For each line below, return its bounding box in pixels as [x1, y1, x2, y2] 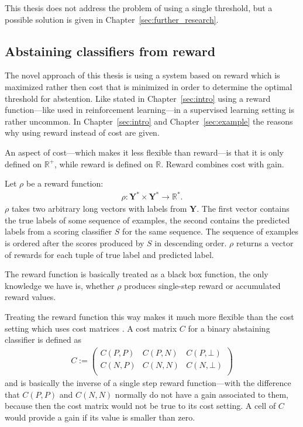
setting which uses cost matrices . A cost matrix [5, 322, 177, 334]
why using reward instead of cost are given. [5, 126, 160, 139]
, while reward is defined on [54, 157, 153, 170]
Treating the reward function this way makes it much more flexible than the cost [5, 311, 294, 323]
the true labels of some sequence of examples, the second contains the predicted [5, 213, 290, 226]
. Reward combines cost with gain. [161, 157, 284, 170]
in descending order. [154, 237, 227, 249]
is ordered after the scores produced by [5, 237, 144, 249]
